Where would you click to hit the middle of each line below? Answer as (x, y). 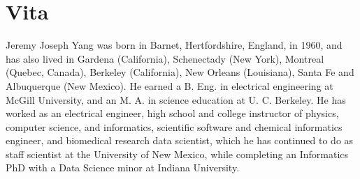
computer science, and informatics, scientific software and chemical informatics (174, 126)
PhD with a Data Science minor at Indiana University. (123, 168)
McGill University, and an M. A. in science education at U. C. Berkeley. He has (176, 99)
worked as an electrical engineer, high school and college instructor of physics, (172, 113)
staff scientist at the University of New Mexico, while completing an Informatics (177, 154)
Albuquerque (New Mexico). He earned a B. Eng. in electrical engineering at (170, 85)
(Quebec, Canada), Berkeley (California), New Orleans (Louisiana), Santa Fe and (180, 72)
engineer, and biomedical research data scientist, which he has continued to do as (180, 140)
